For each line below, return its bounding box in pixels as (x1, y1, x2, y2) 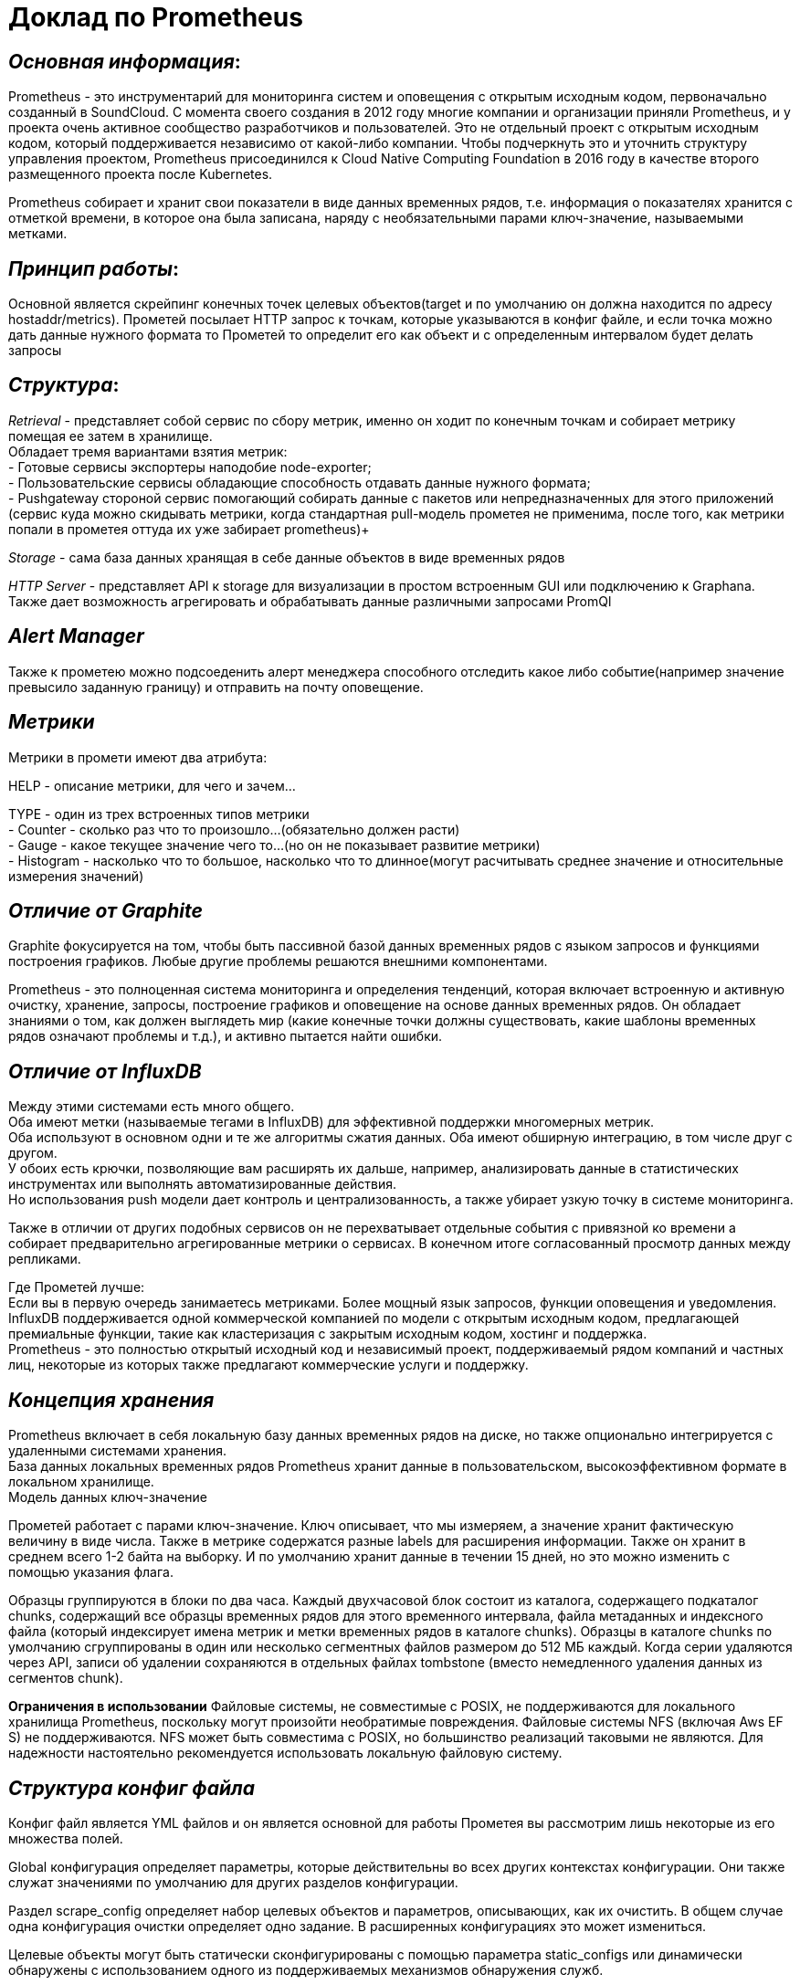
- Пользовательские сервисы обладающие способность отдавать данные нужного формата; (8, 474, 591, 490)
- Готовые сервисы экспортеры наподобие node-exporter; (8, 458, 372, 475)
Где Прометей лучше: (8, 1279, 145, 1296)
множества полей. (8, 1830, 123, 1846)
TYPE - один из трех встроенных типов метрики (8, 805, 310, 822)
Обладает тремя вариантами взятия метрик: (8, 443, 288, 459)
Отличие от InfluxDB (8, 1059, 202, 1083)
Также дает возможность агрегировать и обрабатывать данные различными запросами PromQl (8, 593, 612, 609)
